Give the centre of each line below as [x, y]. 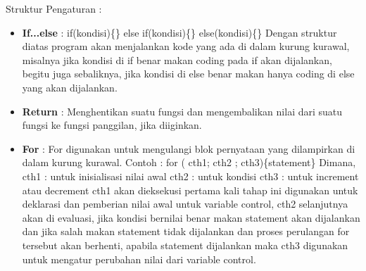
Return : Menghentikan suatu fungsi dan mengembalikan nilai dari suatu [182, 111]
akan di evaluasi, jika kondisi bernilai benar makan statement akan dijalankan [191, 217]
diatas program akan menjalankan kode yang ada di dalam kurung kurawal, [186, 46]
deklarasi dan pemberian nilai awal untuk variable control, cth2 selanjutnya [185, 204]
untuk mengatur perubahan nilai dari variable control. [139, 259]
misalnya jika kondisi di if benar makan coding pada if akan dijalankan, [177, 59]
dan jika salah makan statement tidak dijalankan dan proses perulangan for [186, 231]
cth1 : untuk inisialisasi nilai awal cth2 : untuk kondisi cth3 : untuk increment [190, 176]
